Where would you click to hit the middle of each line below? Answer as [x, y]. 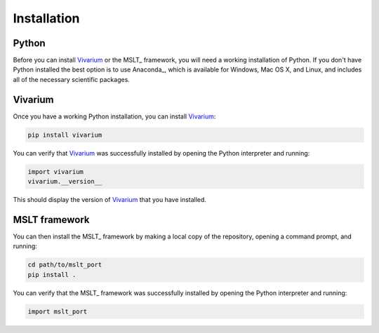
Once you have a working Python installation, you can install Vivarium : [114, 116]
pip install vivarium [65, 135]
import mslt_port [58, 311]
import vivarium [56, 171]
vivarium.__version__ [65, 182]
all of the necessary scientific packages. [71, 79]
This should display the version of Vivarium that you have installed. [110, 200]
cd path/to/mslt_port [65, 265]
